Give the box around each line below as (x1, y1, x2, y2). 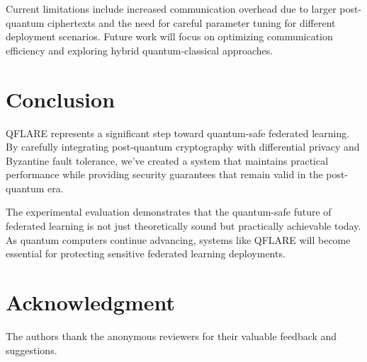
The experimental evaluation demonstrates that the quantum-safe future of (6, 204, 332, 219)
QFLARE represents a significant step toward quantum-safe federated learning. (6, 125, 350, 140)
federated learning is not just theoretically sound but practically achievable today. (6, 218, 361, 233)
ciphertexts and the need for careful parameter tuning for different (47, 15, 336, 30)
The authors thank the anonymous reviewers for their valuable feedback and (6, 328, 337, 343)
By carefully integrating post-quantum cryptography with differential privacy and (6, 139, 360, 154)
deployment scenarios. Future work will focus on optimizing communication (6, 29, 333, 44)
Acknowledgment (6, 288, 175, 317)
